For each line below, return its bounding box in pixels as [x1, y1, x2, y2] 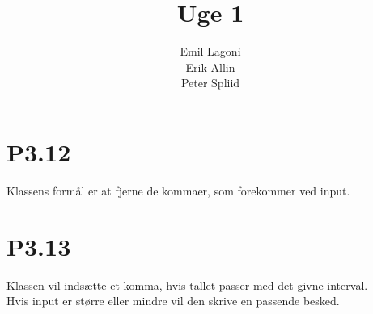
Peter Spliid [180, 74, 240, 91]
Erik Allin [185, 58, 235, 75]
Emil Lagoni [180, 43, 241, 60]
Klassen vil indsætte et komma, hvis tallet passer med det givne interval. [6, 276, 368, 293]
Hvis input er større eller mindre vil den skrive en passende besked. [6, 292, 340, 309]
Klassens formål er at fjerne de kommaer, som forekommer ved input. [6, 182, 350, 199]
